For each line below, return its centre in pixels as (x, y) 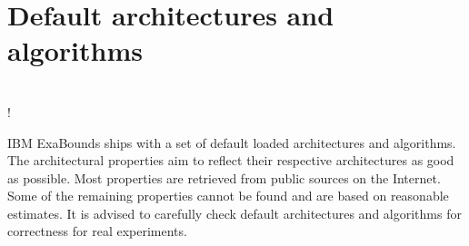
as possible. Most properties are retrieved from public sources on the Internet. (224, 177)
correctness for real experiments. (97, 231)
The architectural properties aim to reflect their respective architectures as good (231, 160)
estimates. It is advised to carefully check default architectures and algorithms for (234, 213)
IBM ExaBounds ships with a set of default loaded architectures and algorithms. (232, 142)
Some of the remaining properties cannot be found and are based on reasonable (228, 196)
